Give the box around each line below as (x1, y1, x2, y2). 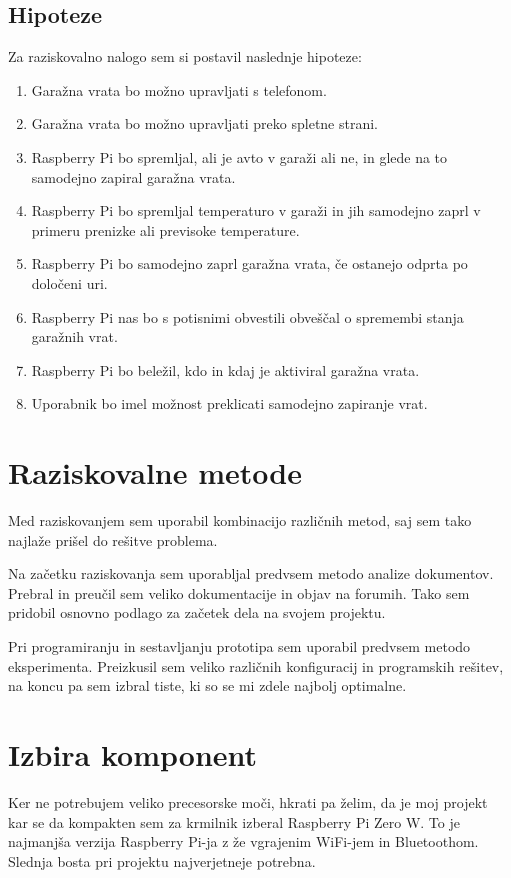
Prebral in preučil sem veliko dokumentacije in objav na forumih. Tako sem (8, 582, 470, 603)
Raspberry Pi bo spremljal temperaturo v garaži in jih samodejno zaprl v (31, 200, 481, 221)
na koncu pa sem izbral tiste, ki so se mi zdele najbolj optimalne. (8, 675, 407, 696)
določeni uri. (31, 272, 108, 293)
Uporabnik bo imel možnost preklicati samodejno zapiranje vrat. (31, 393, 428, 414)
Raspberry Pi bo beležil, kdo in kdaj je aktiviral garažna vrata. (31, 359, 420, 380)
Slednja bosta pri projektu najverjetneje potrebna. (8, 850, 316, 871)
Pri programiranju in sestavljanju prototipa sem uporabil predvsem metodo (8, 636, 471, 657)
